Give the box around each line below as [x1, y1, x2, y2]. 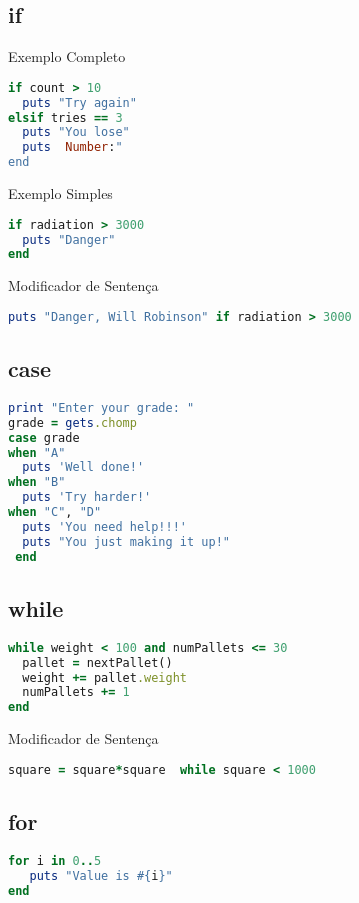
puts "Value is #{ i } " [29, 868, 173, 883]
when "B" [8, 475, 66, 490]
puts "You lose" [22, 125, 130, 140]
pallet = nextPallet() [22, 655, 173, 670]
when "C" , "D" [8, 505, 102, 520]
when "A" [8, 445, 66, 460]
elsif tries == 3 [8, 110, 123, 125]
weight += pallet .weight [22, 670, 188, 685]
